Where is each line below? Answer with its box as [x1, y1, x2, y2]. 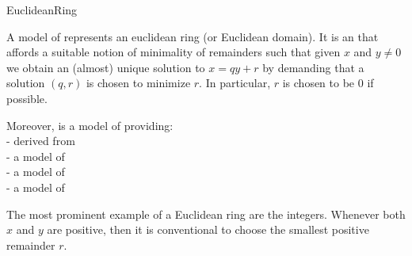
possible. [6, 90, 48, 106]
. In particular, [199, 75, 271, 91]
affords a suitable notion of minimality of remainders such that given [6, 44, 341, 60]
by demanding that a [262, 59, 364, 75]
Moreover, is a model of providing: [6, 117, 174, 133]
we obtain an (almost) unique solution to [6, 59, 205, 75]
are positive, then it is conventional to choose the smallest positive [47, 221, 369, 238]
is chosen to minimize [86, 75, 191, 91]
